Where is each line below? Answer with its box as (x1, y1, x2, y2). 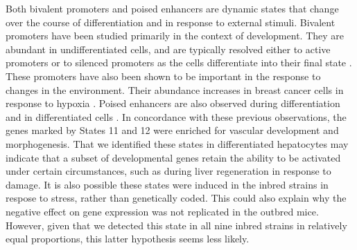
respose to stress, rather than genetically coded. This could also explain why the (6, 191, 347, 205)
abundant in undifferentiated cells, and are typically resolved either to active (6, 41, 331, 56)
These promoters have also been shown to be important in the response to (6, 68, 321, 83)
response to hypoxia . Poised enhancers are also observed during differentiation (6, 96, 340, 110)
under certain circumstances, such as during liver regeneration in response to (6, 164, 331, 178)
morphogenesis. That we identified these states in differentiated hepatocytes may (6, 136, 349, 151)
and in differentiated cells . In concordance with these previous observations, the (6, 109, 347, 124)
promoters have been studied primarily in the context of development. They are (6, 28, 345, 43)
